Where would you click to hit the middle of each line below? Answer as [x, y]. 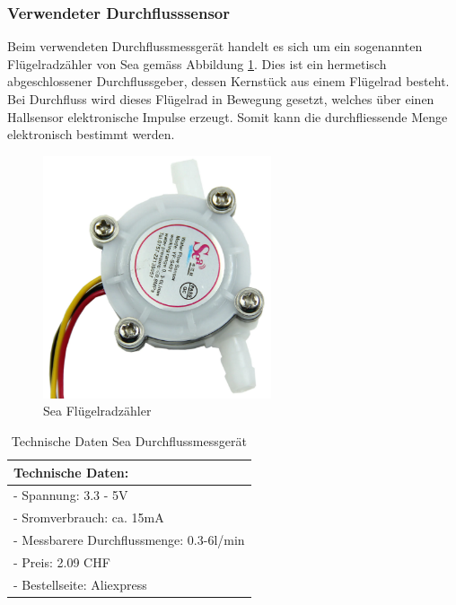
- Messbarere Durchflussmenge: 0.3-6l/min [129, 540]
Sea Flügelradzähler [97, 411]
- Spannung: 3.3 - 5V [71, 495]
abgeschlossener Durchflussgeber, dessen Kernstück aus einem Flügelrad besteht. [228, 81]
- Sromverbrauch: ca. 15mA [89, 517]
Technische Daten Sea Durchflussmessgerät [129, 440]
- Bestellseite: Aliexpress [80, 584]
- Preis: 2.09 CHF [62, 561]
